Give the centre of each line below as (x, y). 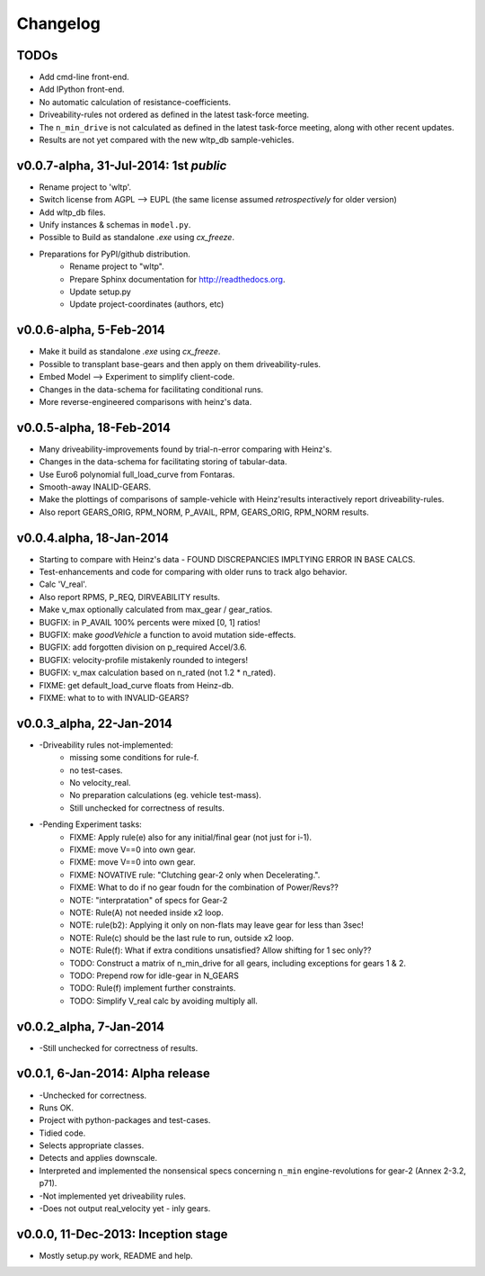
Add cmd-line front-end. (84, 77)
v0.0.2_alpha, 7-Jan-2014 (91, 1026)
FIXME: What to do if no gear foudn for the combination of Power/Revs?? (204, 887)
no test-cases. (96, 770)
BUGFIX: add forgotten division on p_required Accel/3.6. (143, 647)
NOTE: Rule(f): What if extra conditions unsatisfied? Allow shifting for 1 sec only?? (220, 950)
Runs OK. (57, 1108)
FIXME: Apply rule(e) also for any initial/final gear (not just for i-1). (191, 837)
